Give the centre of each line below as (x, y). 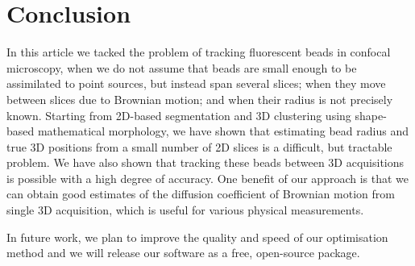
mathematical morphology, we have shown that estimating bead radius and (223, 131)
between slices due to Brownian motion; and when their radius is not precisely (200, 99)
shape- (371, 115)
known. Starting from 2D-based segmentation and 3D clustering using (179, 115)
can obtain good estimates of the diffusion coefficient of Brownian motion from (201, 194)
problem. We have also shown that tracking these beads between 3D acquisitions (205, 162)
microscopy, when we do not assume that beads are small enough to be (182, 67)
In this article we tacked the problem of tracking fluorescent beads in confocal (199, 52)
